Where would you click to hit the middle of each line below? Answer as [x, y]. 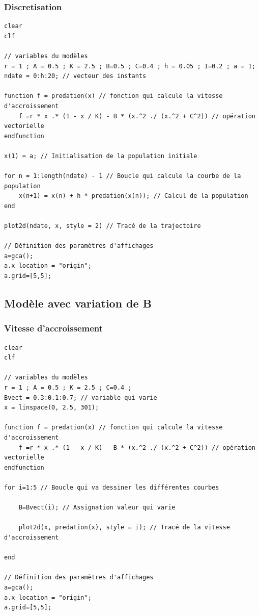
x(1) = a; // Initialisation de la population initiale [101, 156]
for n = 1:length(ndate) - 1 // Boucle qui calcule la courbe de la [123, 176]
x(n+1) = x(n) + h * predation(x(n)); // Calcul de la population [133, 196]
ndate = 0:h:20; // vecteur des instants [75, 76]
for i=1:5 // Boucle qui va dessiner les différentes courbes [112, 487]
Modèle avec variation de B [78, 303]
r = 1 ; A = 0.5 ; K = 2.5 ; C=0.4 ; [68, 388]
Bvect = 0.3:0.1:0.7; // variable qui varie [81, 398]
